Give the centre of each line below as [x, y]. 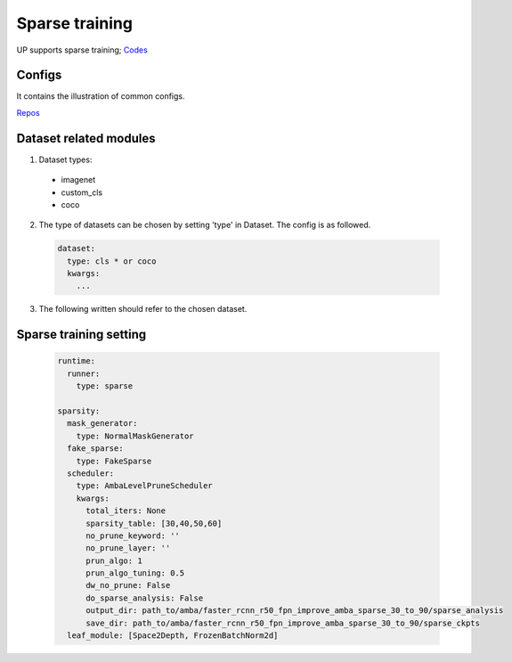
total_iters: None [126, 511]
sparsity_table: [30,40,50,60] [154, 523]
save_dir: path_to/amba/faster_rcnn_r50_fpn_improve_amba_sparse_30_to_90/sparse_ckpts [283, 623]
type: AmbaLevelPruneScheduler [144, 486]
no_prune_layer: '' [128, 548]
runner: [84, 373]
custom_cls [81, 192]
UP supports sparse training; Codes [82, 50]
